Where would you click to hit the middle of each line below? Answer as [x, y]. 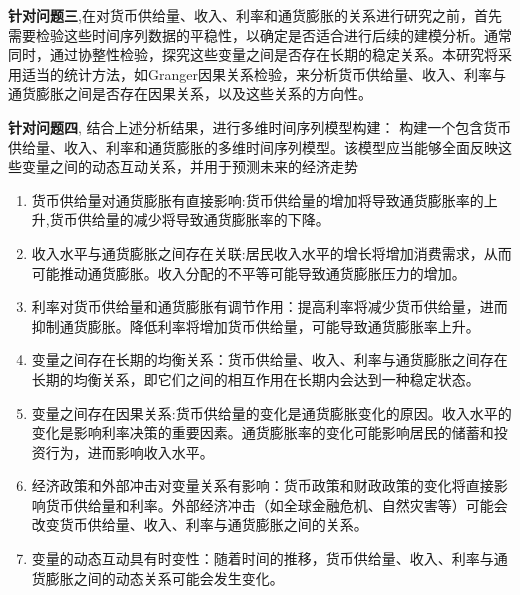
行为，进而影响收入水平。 [129, 451]
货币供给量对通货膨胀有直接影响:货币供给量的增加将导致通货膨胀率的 [257, 199]
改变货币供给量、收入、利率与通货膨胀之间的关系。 [199, 524]
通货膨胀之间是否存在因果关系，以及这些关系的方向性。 [190, 93]
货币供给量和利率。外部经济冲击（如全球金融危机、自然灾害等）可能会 [276, 504]
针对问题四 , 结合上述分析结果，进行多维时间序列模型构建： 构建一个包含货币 [260, 126]
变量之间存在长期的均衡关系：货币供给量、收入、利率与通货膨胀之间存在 [269, 359]
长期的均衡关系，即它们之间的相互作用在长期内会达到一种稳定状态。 [255, 378]
